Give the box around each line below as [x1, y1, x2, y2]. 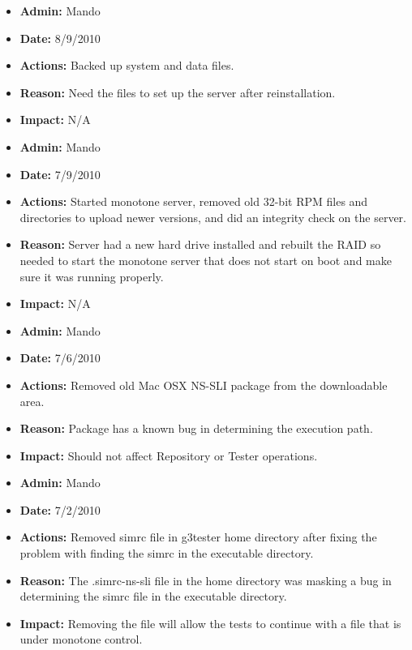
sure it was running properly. [19, 267, 164, 284]
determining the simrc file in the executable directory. [19, 588, 287, 605]
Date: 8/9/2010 [19, 29, 101, 46]
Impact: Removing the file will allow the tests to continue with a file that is [19, 614, 401, 631]
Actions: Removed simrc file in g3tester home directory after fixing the [19, 528, 377, 545]
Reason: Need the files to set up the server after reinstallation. [19, 83, 336, 100]
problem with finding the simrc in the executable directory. [19, 545, 314, 562]
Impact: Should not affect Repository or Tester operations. [19, 447, 318, 464]
